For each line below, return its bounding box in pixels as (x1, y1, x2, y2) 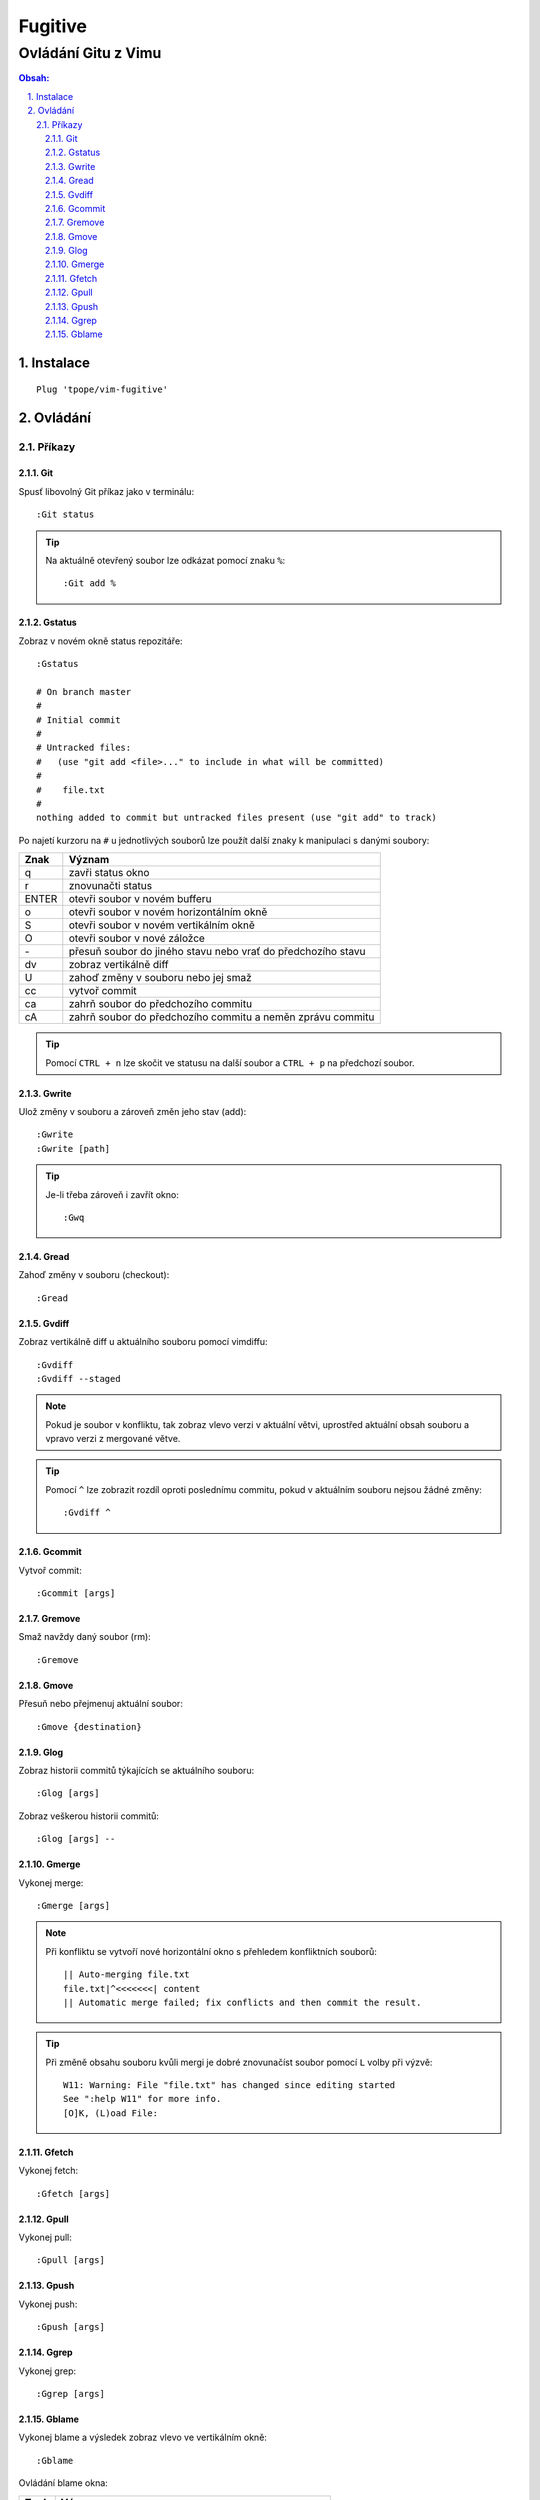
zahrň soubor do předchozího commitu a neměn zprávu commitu (68, 1010, 375, 1024)
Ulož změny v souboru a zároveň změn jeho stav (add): (18, 1106, 247, 1117)
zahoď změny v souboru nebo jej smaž (68, 971, 252, 985)
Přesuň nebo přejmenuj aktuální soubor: (18, 1698, 184, 1710)
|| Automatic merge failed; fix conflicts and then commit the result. (63, 1996, 422, 2008)
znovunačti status (68, 879, 153, 893)
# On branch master (36, 686, 132, 697)
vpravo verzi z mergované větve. (45, 1433, 181, 1445)
